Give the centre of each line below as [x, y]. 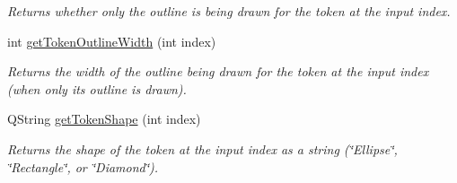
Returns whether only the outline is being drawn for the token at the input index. [229, 11]
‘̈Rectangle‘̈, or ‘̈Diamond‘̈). [83, 166]
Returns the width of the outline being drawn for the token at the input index [218, 71]
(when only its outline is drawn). [97, 88]
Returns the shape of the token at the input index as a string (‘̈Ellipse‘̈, [202, 148]
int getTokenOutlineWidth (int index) [112, 41]
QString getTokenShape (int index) [104, 119]
